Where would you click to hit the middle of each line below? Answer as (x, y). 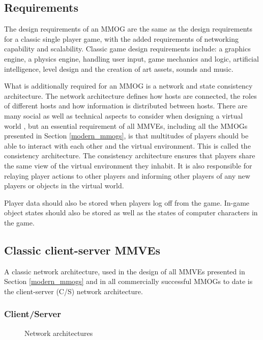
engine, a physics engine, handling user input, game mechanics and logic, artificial (131, 58)
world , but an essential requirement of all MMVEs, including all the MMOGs (126, 125)
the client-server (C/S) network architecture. (74, 291)
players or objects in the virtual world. (64, 186)
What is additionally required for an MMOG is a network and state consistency (128, 86)
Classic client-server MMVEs (82, 250)
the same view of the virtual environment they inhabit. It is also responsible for (128, 165)
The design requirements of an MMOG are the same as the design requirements (128, 29)
